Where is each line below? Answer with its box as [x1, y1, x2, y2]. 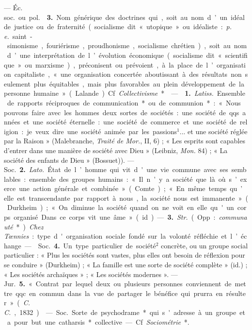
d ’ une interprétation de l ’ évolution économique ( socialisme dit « [7, 50, 222, 60]
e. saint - [4, 31, 32, 41]
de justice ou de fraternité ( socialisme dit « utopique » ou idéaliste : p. [4, 21, 232, 32]
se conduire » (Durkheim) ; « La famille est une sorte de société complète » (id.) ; [4, 260, 248, 270]
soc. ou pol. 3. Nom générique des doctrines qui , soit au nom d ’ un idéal [4, 12, 245, 22]
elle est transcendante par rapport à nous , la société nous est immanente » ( [4, 192, 248, 203]
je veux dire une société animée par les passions [27, 126, 177, 136]
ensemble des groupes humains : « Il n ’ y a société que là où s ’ [29, 174, 237, 184]
